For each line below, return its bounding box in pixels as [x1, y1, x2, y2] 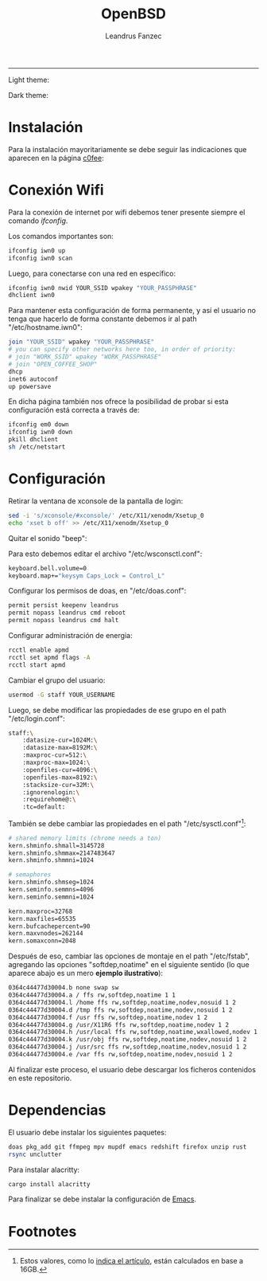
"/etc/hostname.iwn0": [8, 323, 83, 332]
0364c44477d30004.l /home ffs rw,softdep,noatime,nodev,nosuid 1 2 [8, 998, 237, 1006]
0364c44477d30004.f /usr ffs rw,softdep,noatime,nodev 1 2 [8, 1013, 208, 1021]
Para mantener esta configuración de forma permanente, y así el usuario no [8, 306, 257, 315]
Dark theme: [8, 90, 49, 100]
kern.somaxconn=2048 [8, 937, 77, 945]
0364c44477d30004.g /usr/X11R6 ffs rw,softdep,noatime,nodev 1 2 [8, 1020, 229, 1028]
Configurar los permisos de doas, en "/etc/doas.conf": [8, 586, 187, 596]
